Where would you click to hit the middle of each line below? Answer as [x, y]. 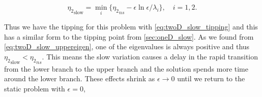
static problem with [35, 88]
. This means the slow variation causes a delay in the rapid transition [150, 56]
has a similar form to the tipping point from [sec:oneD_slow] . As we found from [129, 36]
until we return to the [211, 78]
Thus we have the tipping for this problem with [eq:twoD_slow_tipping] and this [131, 27]
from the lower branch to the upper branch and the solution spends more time [126, 68]
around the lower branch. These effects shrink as [80, 78]
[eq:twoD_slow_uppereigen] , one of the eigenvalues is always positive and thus [127, 46]
